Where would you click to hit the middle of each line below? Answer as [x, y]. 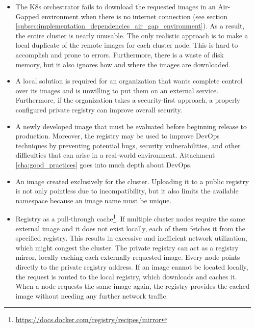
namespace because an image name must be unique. [93, 200]
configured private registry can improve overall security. [99, 109]
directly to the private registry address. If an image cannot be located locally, [132, 266]
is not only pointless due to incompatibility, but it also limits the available [127, 191]
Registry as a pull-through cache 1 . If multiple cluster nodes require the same [130, 218]
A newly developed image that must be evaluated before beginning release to [131, 126]
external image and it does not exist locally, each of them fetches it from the [130, 228]
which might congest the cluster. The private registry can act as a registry [127, 247]
